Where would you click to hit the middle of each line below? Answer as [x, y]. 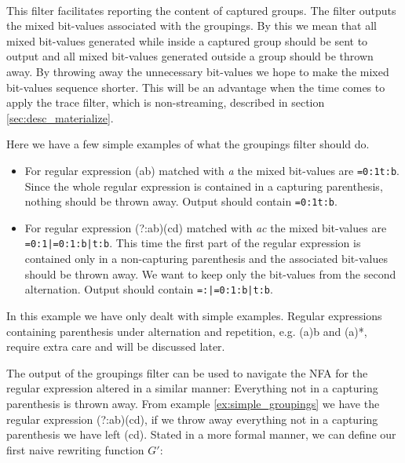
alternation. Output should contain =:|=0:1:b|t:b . [149, 289]
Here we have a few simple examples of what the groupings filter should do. [188, 144]
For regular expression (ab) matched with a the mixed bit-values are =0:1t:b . [212, 170]
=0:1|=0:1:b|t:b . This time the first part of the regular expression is [193, 243]
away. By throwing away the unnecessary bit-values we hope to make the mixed [198, 71]
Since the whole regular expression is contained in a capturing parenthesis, [204, 186]
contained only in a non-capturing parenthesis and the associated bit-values [206, 259]
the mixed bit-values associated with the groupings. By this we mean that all [192, 26]
